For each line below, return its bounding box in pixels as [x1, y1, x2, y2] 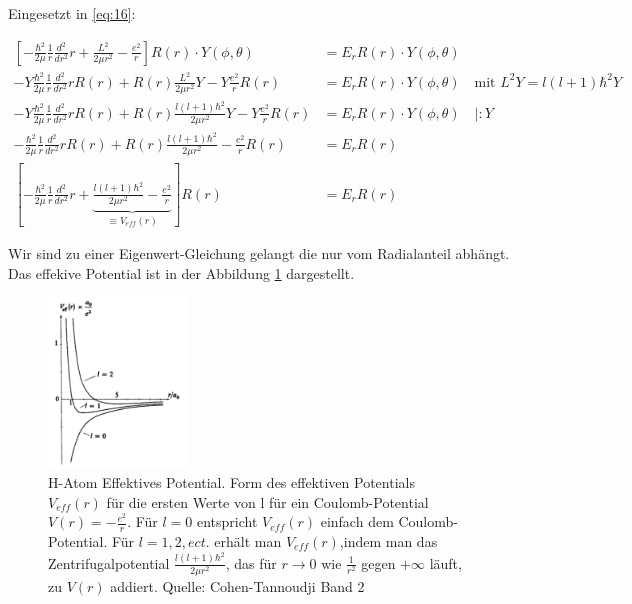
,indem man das [339, 530, 438, 551]
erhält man [214, 530, 282, 551]
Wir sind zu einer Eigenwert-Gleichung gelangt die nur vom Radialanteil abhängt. [8, 243, 510, 264]
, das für [225, 552, 277, 573]
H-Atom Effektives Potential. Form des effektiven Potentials [48, 471, 415, 492]
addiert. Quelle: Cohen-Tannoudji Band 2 [110, 575, 365, 596]
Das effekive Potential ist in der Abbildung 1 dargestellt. [8, 262, 355, 283]
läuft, [429, 552, 462, 573]
